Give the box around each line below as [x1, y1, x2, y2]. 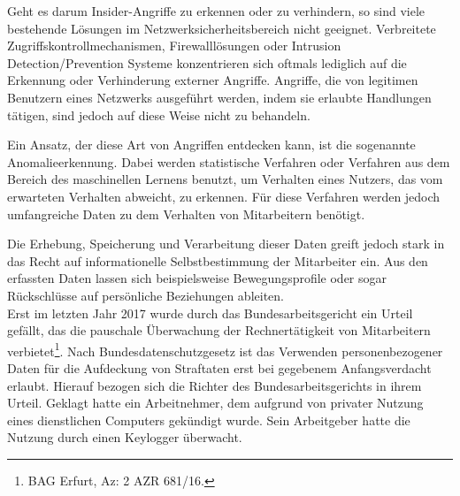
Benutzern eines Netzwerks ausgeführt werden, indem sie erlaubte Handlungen [7, 88, 432, 106]
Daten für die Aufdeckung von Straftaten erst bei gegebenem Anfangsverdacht [7, 358, 432, 377]
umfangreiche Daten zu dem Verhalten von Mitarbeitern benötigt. [7, 204, 365, 223]
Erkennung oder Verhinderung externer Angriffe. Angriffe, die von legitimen [7, 71, 418, 89]
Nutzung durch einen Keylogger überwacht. [7, 428, 242, 446]
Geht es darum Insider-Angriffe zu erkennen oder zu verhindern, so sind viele [7, 2, 425, 19]
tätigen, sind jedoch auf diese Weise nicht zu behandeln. [7, 105, 310, 124]
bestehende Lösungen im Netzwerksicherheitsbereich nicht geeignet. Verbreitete [7, 19, 436, 37]
